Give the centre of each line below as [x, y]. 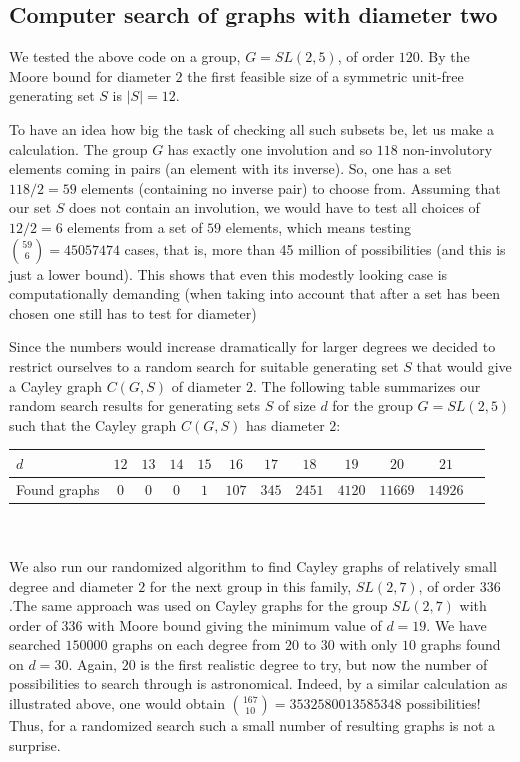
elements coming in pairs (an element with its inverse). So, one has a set [230, 168]
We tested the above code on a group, [125, 56]
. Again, [93, 663]
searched [35, 644]
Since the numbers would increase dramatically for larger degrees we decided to [252, 346]
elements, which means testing [318, 226]
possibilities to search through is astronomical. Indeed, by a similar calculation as [258, 683]
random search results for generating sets [135, 405]
